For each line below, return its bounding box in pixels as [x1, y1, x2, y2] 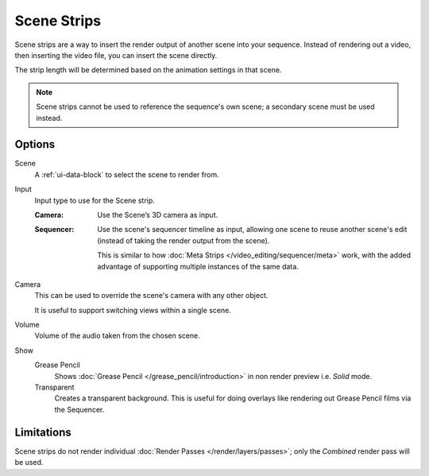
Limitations [14, 425, 71, 439]
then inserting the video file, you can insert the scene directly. [14, 50, 218, 60]
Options [14, 137, 56, 151]
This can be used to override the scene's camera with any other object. [34, 291, 269, 300]
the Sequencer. [54, 404, 105, 414]
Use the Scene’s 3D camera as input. [97, 210, 218, 219]
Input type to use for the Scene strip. [34, 195, 155, 205]
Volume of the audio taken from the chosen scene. [34, 331, 200, 341]
